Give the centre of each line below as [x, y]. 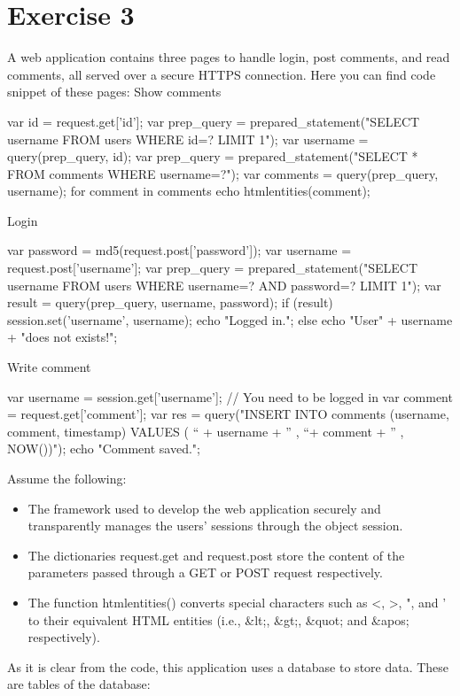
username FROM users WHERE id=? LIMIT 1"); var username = [188, 139]
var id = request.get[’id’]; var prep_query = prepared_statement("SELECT [214, 121]
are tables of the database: [79, 684]
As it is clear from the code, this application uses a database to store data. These [228, 666]
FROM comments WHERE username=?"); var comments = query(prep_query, [223, 173]
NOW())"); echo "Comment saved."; [104, 449]
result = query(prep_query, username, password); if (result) [170, 302]
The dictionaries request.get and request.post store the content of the [216, 555]
